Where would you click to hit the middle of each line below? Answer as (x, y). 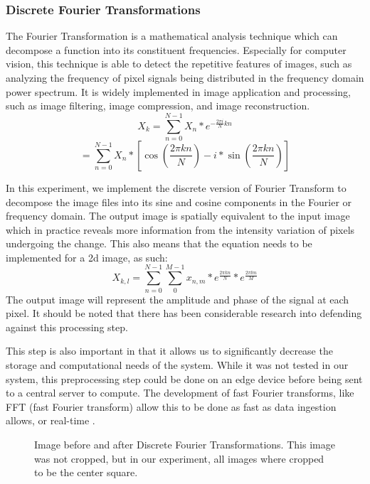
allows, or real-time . (51, 420)
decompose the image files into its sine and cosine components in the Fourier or (179, 201)
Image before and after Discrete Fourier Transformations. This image (185, 444)
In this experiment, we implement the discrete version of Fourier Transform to (176, 187)
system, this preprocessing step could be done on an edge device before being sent (184, 378)
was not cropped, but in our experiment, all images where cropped (179, 458)
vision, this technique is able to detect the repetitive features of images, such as (179, 64)
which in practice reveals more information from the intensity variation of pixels (180, 229)
